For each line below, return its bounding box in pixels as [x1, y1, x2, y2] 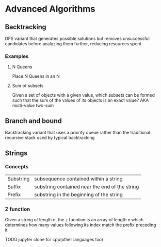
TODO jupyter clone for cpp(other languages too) [5, 237, 103, 243]
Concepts [5, 163, 29, 170]
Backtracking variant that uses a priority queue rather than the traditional [5, 130, 151, 136]
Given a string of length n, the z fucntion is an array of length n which [5, 217, 144, 223]
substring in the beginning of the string [34, 191, 123, 198]
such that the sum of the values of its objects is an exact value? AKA [12, 97, 149, 103]
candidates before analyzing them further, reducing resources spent [5, 41, 142, 47]
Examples [5, 53, 29, 59]
